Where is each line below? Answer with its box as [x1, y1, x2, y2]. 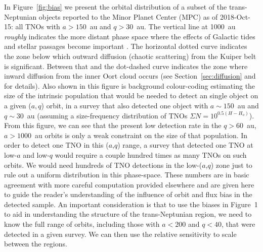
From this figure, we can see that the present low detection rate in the [4, 120, 222, 131]
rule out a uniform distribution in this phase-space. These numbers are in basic [4, 169, 249, 180]
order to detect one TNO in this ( [4, 140, 109, 150]
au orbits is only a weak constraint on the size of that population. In [35, 130, 248, 140]
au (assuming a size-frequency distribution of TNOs [27, 110, 188, 120]
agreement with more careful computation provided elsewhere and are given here [4, 179, 254, 190]
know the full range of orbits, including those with [4, 219, 160, 229]
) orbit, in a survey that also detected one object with [41, 100, 208, 110]
